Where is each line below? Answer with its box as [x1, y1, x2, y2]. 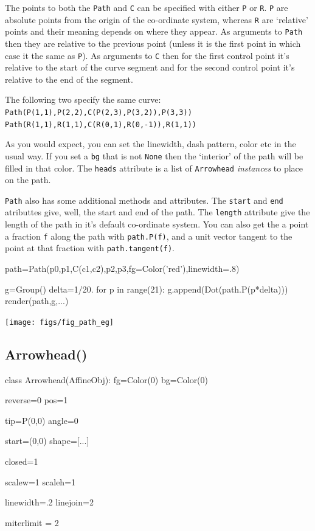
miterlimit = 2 [5, 516, 59, 529]
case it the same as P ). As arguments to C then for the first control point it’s [5, 49, 289, 61]
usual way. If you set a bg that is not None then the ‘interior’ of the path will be [5, 149, 303, 162]
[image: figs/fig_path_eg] [5, 318, 114, 327]
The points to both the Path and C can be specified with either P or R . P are [5, 1, 288, 13]
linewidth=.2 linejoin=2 [5, 496, 94, 508]
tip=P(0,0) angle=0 [5, 414, 78, 426]
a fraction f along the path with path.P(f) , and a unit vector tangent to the [5, 229, 292, 242]
